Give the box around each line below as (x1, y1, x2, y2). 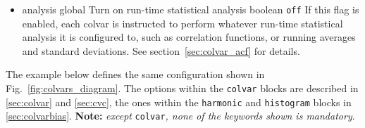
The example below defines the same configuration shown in (6, 67, 265, 82)
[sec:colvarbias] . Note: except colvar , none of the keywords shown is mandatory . (6, 108, 355, 123)
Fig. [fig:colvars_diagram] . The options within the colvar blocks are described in (6, 81, 359, 96)
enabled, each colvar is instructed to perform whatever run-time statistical (22, 15, 343, 30)
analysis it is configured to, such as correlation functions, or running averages (22, 30, 356, 44)
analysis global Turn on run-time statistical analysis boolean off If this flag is (22, 2, 359, 16)
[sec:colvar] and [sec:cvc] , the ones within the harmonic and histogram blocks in (6, 94, 352, 109)
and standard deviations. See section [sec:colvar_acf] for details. (22, 43, 300, 58)
